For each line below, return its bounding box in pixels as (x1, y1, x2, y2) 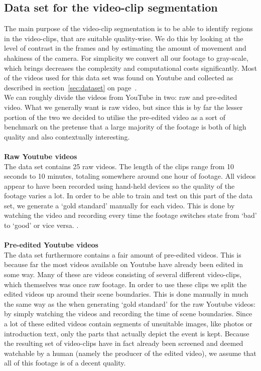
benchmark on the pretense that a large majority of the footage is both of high (4, 121, 246, 132)
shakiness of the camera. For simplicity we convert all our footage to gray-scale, (4, 52, 248, 63)
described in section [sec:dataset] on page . (4, 82, 137, 92)
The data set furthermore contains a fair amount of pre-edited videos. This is (4, 249, 241, 260)
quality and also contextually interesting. (4, 131, 130, 142)
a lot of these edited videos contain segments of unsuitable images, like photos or (4, 318, 252, 329)
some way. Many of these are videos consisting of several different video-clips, (4, 269, 242, 280)
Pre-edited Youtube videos (4, 239, 98, 250)
